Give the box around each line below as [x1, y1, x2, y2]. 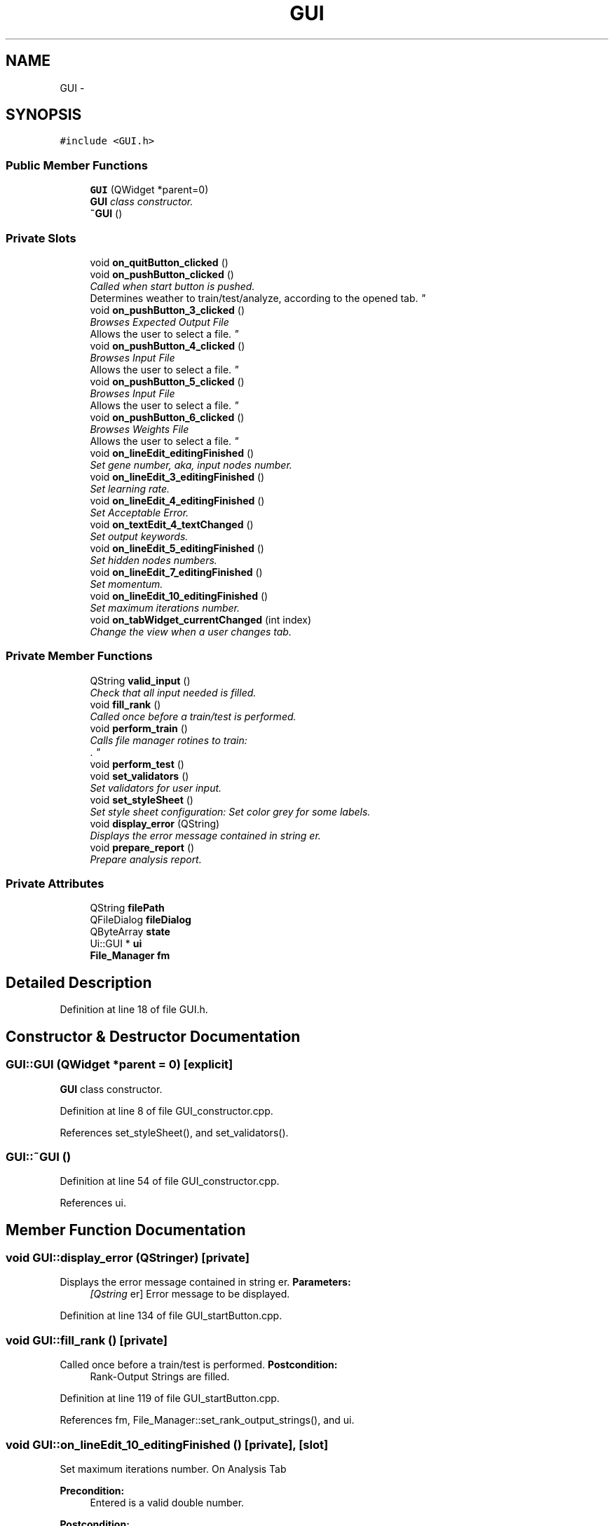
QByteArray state [90, 926, 170, 938]
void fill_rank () [90, 698, 161, 710]
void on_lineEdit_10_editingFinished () [90, 589, 268, 602]
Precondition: [60, 1484, 125, 1497]
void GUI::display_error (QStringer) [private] [6, 1251, 250, 1265]
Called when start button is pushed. [90, 280, 255, 292]
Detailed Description [6, 973, 152, 991]
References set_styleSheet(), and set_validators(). [60, 1126, 289, 1139]
